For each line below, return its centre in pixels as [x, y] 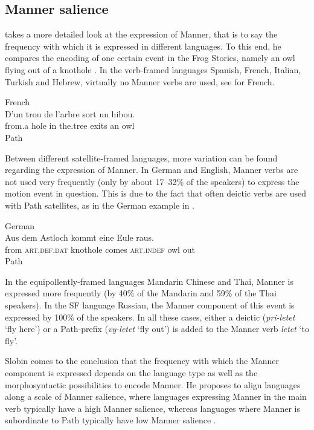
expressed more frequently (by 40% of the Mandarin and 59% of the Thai [141, 293]
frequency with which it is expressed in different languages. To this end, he [143, 46]
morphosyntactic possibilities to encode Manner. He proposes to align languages [153, 384]
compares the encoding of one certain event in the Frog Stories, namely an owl [150, 58]
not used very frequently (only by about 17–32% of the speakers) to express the [152, 181]
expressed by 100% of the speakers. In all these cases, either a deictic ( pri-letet [150, 317]
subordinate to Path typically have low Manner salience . [111, 420]
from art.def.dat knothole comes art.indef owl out [100, 249]
